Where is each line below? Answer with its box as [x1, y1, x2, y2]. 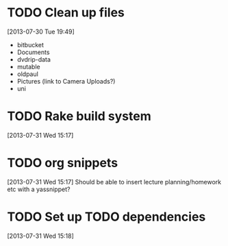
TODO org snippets [7, 156, 118, 171]
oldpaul [16, 70, 39, 78]
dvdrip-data [16, 55, 51, 63]
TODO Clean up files [7, 5, 125, 21]
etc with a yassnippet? [7, 185, 71, 193]
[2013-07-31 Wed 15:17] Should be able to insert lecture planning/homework [7, 177, 222, 186]
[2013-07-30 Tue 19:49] [7, 27, 75, 36]
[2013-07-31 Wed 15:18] [7, 232, 74, 240]
